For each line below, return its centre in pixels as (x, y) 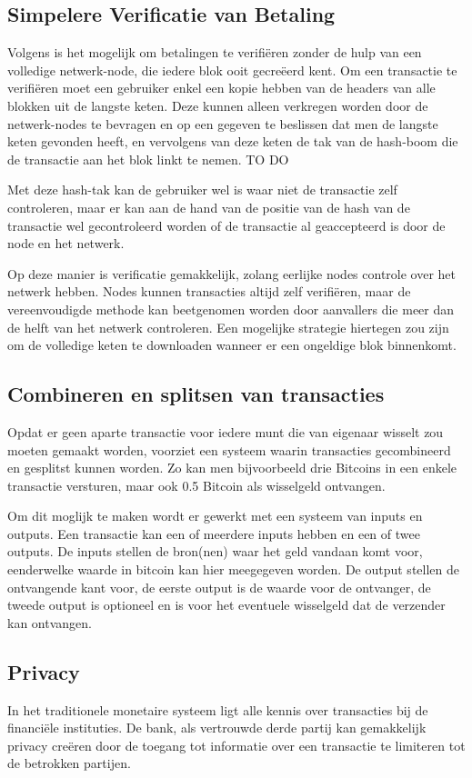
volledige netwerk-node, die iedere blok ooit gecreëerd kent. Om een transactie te (232, 70)
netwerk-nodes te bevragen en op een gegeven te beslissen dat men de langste (223, 123)
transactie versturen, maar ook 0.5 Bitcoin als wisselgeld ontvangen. (196, 485)
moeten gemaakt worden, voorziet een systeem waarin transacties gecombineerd (229, 449)
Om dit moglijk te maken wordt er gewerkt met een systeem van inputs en (215, 516)
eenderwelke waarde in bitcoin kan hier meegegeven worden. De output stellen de (233, 569)
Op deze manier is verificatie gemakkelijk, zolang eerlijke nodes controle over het (232, 273)
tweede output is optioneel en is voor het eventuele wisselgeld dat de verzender (226, 605)
